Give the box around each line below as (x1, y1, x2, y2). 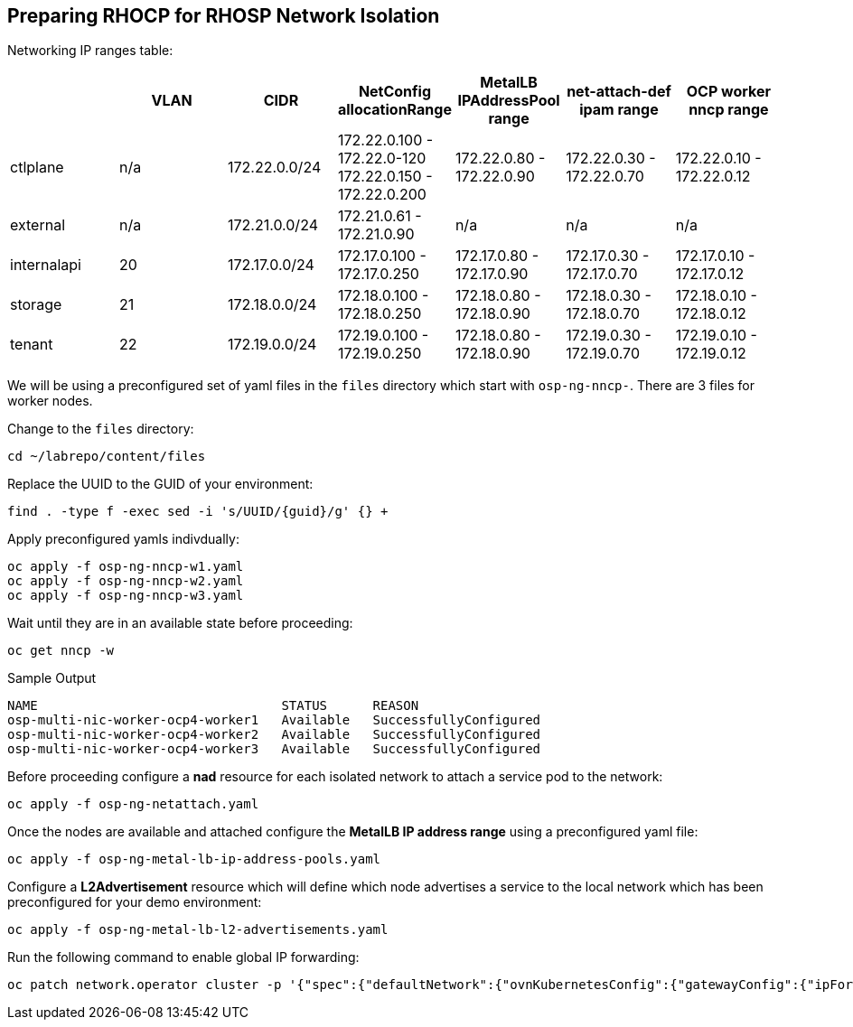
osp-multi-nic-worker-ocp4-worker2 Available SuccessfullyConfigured (7, 727, 541, 742)
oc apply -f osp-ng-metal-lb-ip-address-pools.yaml (7, 852, 381, 867)
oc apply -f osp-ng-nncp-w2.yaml (7, 574, 244, 589)
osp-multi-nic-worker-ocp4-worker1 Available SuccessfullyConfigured (7, 713, 541, 728)
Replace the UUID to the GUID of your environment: (7, 476, 314, 492)
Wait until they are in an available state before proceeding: (7, 615, 353, 631)
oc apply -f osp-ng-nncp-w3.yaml (7, 588, 244, 603)
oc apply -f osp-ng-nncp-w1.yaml (7, 559, 244, 574)
